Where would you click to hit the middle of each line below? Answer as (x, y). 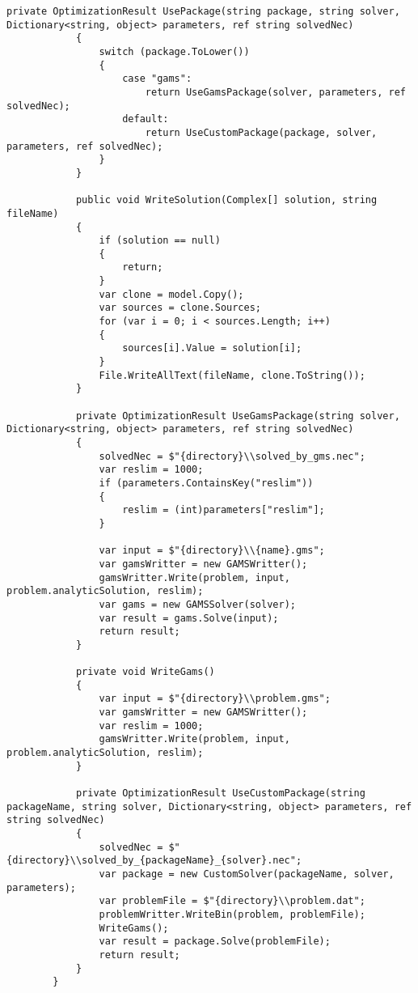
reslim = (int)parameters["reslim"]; (224, 510)
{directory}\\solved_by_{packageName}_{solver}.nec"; (154, 861)
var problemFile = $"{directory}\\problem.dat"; (232, 901)
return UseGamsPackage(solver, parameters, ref (275, 92)
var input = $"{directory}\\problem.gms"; (215, 699)
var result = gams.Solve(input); (189, 618)
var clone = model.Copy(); (171, 294)
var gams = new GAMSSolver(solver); (197, 604)
